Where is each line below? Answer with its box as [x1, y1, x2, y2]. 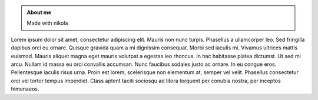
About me [26, 9, 52, 16]
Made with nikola [26, 19, 68, 26]
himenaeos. [11, 85, 39, 92]
